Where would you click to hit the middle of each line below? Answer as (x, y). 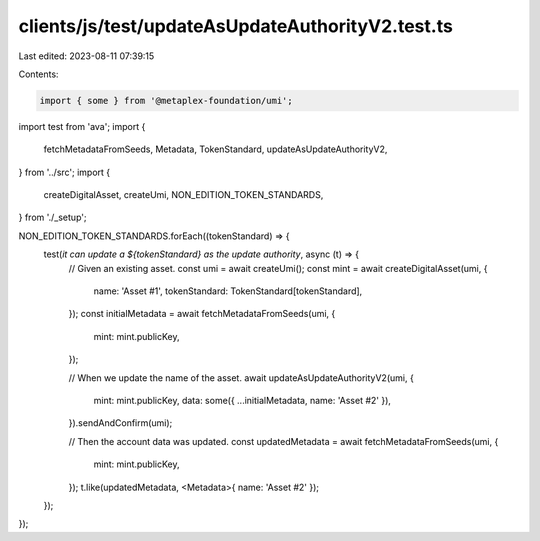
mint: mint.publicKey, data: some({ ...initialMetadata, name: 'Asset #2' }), (242, 400)
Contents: (38, 74)
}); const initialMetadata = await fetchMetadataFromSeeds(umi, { (202, 314)
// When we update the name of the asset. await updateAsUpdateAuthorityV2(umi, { (241, 377)
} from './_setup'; (52, 217)
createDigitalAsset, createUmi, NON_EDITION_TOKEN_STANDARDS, (183, 195)
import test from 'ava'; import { (82, 126)
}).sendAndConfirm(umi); (120, 423)
